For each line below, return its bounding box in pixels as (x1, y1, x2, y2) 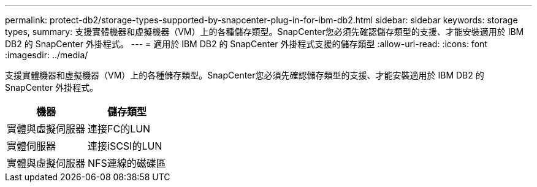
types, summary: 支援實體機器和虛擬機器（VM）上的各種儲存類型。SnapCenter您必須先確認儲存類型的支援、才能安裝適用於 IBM (5, 26, 524, 37)
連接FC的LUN (88, 123, 151, 135)
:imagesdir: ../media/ (5, 50, 88, 60)
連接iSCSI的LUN (88, 140, 162, 152)
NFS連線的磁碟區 (88, 157, 166, 169)
